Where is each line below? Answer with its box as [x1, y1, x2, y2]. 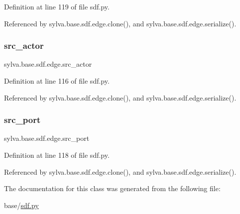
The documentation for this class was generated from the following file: [4, 183, 221, 194]
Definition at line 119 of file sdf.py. [4, 1, 110, 11]
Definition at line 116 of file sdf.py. [4, 76, 110, 86]
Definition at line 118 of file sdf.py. [4, 150, 110, 160]
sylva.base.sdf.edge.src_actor [4, 59, 92, 69]
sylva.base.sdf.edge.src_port [4, 133, 90, 143]
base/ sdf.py [4, 200, 39, 210]
